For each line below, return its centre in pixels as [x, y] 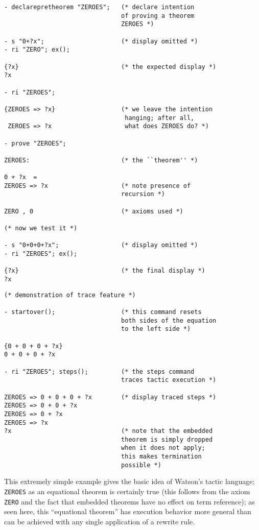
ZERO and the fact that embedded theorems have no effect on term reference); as [129, 501]
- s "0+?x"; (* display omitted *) [101, 41]
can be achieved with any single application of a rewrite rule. [100, 521]
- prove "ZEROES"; [35, 143]
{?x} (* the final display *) [105, 271]
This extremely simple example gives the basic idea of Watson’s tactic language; [129, 481]
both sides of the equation [169, 320]
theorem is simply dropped [167, 439]
